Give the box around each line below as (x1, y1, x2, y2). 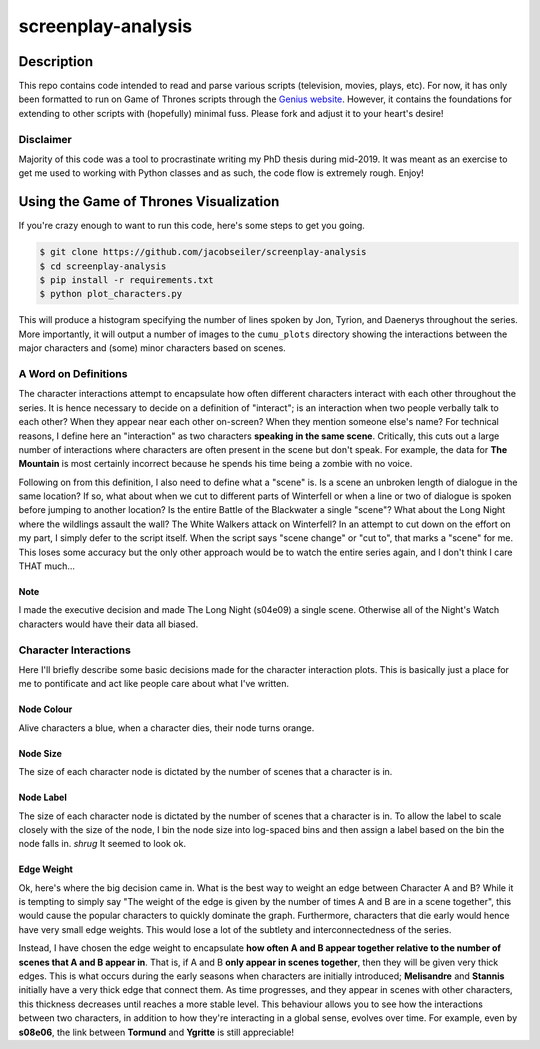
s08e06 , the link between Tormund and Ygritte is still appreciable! (18, 1026, 295, 1038)
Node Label (18, 791, 67, 804)
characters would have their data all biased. (18, 618, 199, 630)
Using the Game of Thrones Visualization (18, 193, 280, 210)
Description (18, 53, 94, 70)
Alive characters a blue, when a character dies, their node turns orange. (18, 721, 315, 734)
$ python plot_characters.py (39, 288, 183, 300)
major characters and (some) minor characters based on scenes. (18, 342, 287, 354)
